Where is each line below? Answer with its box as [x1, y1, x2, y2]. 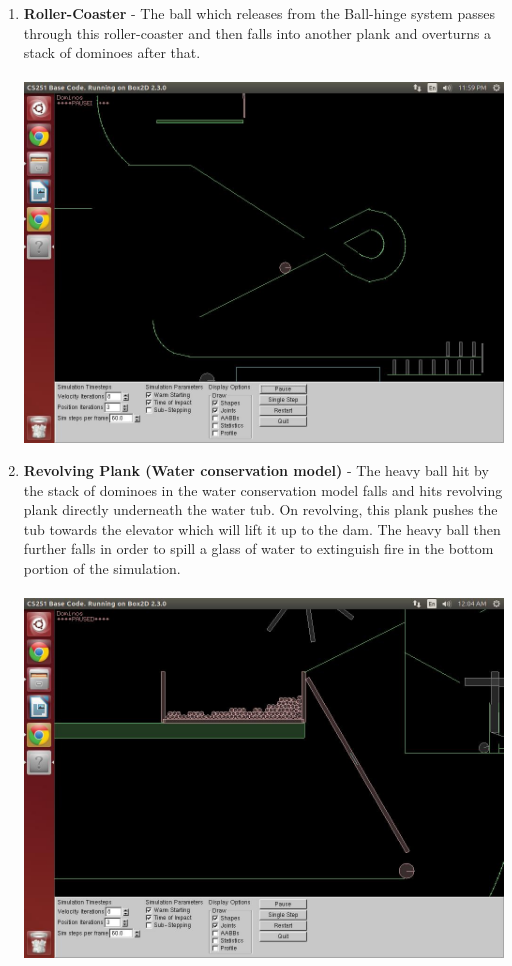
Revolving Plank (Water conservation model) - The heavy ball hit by [23, 460, 489, 481]
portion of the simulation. [23, 558, 181, 579]
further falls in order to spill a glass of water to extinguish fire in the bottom [23, 538, 494, 559]
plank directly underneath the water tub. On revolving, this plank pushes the [23, 499, 498, 520]
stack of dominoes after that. [23, 42, 201, 63]
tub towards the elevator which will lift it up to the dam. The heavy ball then [23, 518, 501, 539]
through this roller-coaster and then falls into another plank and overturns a [23, 22, 492, 43]
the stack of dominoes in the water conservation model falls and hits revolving [23, 479, 503, 500]
